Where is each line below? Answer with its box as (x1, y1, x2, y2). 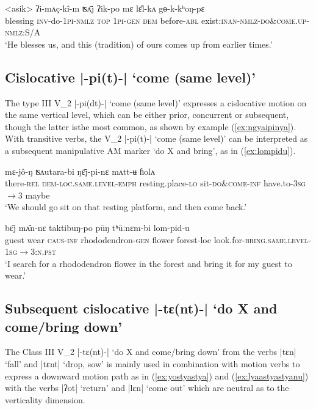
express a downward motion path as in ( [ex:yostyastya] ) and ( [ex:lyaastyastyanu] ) (5, 369, 309, 382)
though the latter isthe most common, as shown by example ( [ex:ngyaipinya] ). (5, 120, 296, 133)
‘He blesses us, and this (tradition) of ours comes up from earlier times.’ (5, 37, 273, 50)
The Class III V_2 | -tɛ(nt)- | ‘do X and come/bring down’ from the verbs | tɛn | (5, 345, 296, 358)
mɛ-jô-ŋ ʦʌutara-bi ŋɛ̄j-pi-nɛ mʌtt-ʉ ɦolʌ (5, 164, 155, 177)
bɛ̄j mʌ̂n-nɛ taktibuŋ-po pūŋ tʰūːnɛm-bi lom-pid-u (5, 221, 190, 233)
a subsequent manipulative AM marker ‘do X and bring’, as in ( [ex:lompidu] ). (5, 144, 296, 156)
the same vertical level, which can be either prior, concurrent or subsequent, (5, 108, 289, 121)
